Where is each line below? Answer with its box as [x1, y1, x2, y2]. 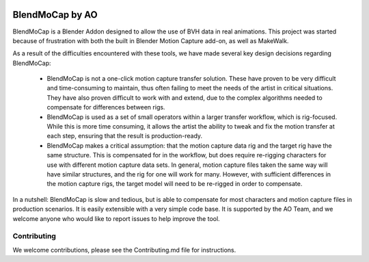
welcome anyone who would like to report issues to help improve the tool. [12, 214, 220, 222]
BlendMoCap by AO [12, 9, 98, 21]
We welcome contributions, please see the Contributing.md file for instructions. [12, 246, 236, 254]
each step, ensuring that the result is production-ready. [46, 132, 203, 140]
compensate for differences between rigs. [46, 103, 165, 112]
